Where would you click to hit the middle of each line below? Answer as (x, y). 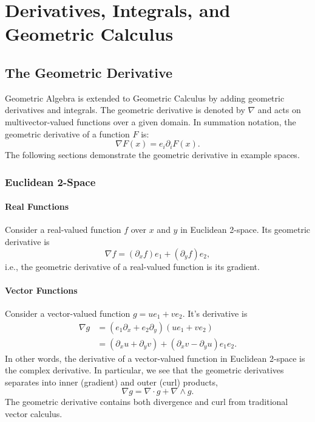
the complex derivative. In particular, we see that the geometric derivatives (144, 370)
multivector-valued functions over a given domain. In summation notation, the (151, 121)
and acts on (279, 110)
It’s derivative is (218, 313)
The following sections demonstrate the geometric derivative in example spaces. (152, 155)
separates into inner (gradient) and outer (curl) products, (111, 382)
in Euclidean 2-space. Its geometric (246, 230)
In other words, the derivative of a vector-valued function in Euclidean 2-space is (155, 358)
